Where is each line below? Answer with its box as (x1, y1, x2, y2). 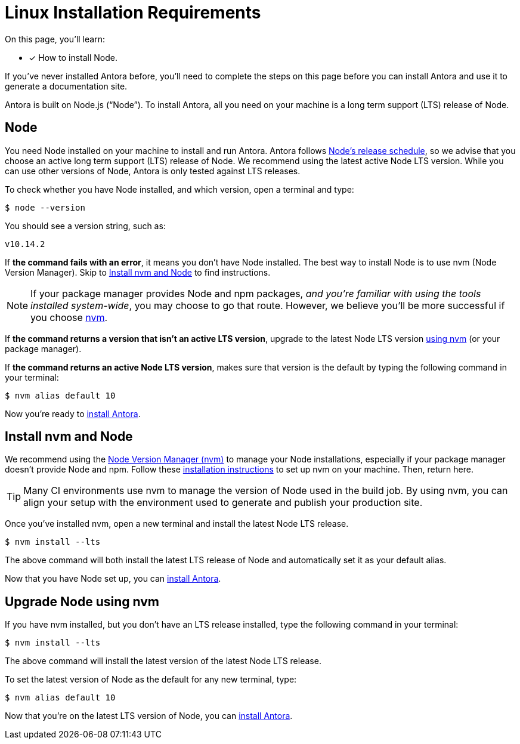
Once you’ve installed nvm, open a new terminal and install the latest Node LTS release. (5, 518, 349, 529)
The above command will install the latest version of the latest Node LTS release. (5, 656, 321, 666)
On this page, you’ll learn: (5, 33, 105, 44)
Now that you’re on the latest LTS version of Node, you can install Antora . (5, 711, 293, 721)
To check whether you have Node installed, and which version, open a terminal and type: (5, 184, 354, 195)
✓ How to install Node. (29, 52, 118, 63)
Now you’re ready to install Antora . (5, 408, 141, 419)
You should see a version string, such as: (5, 220, 166, 231)
